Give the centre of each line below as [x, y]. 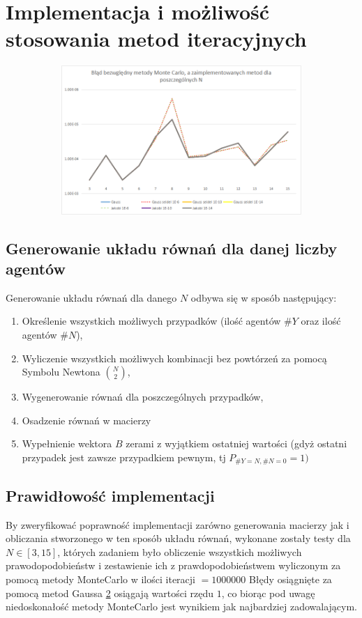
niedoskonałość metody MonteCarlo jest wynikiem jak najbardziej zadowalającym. [181, 607]
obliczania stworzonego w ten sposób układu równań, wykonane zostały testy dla [178, 538]
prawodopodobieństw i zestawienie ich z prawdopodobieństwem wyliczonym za [173, 565]
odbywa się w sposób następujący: [264, 297]
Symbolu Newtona [61, 372]
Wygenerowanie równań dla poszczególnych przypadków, [143, 397]
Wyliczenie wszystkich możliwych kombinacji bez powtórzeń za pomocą [174, 358]
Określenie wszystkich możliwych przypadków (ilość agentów [151, 321]
